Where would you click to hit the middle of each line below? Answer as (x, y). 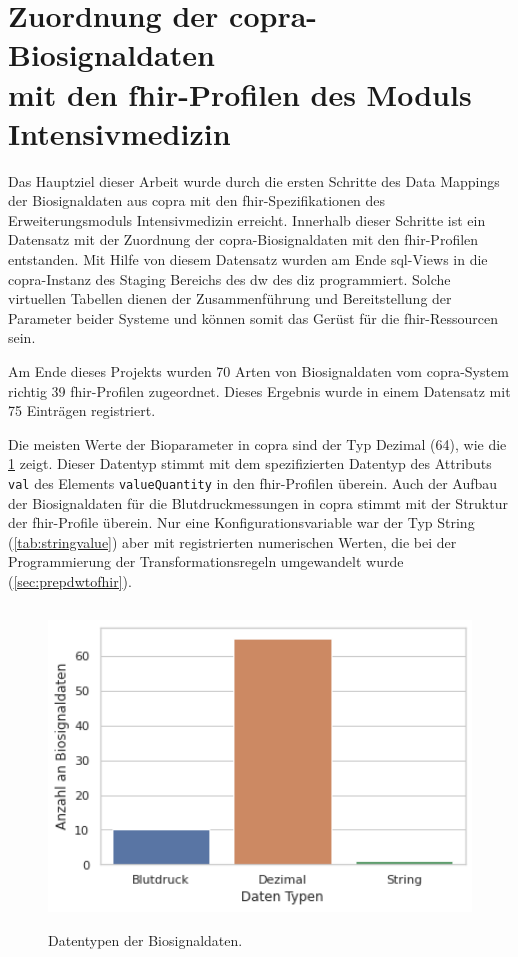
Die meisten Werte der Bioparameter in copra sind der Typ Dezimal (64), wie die (257, 443)
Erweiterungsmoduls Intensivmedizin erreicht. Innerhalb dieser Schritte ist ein (247, 219)
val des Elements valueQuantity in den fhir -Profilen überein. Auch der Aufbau (253, 483)
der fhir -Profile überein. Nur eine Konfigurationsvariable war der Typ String (241, 522)
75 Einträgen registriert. (82, 410)
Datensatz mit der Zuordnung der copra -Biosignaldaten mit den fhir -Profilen (243, 239)
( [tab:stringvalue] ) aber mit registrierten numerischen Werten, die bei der (232, 541)
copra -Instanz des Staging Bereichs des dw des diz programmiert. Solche (229, 278)
